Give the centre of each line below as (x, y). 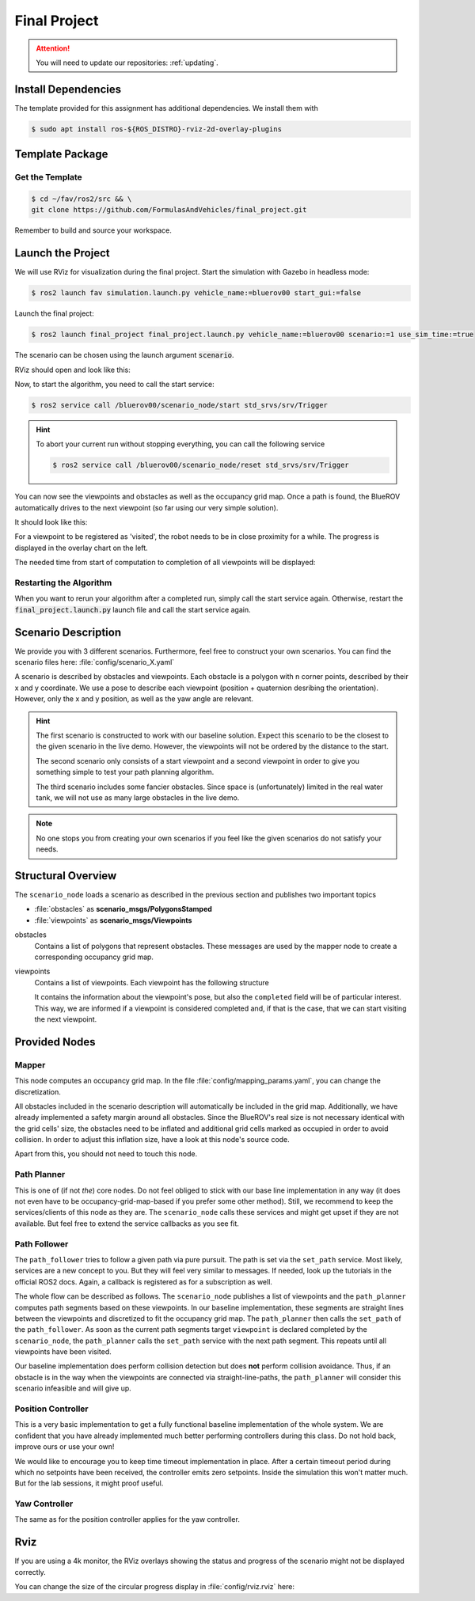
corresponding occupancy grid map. (94, 957)
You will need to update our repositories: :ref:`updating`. (127, 63)
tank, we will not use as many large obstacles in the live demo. (138, 798)
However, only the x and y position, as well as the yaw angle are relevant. (134, 699)
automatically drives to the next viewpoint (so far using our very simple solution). (146, 507)
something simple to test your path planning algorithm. (125, 772)
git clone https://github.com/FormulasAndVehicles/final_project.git (169, 210)
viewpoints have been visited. (63, 1352)
